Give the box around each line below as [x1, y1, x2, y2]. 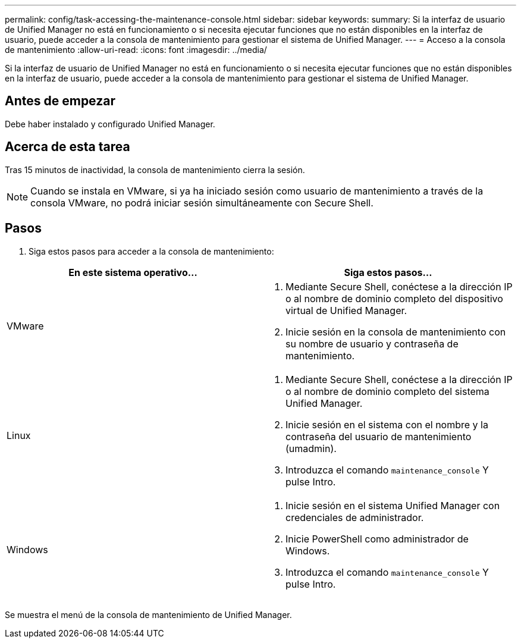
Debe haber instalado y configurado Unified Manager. [5, 118, 215, 129]
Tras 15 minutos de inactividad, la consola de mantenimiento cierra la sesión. [5, 164, 305, 175]
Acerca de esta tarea [5, 139, 130, 155]
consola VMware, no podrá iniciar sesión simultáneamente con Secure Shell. [30, 196, 374, 209]
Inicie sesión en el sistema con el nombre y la [285, 418, 488, 431]
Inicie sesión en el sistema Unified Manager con [285, 499, 500, 512]
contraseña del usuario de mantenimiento [285, 430, 472, 443]
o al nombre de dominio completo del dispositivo [285, 292, 503, 305]
